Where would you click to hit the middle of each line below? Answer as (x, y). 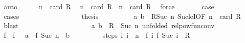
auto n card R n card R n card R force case (109, 6)
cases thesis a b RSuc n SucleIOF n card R (122, 16)
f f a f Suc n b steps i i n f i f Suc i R (97, 35)
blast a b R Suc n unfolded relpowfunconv (109, 25)
